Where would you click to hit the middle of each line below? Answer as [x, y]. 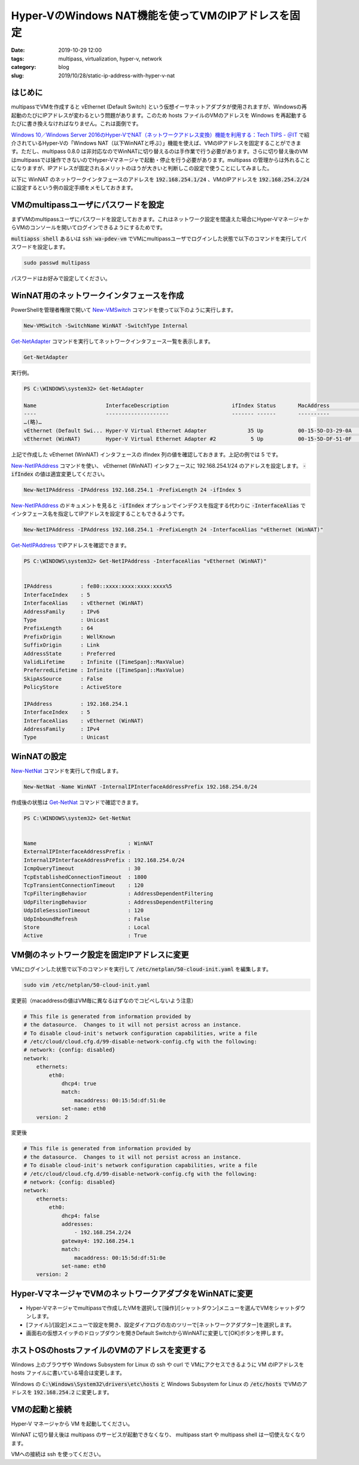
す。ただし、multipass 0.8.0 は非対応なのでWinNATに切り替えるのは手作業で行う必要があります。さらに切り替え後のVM [159, 151]
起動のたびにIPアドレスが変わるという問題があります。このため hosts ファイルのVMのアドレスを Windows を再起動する [159, 115]
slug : [17, 76]
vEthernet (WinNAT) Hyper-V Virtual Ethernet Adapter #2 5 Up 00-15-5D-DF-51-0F [188, 439]
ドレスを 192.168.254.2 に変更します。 [62, 1392]
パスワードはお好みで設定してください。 [61, 278]
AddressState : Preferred [70, 653]
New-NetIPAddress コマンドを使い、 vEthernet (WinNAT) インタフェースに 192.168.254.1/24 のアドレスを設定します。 [156, 465]
